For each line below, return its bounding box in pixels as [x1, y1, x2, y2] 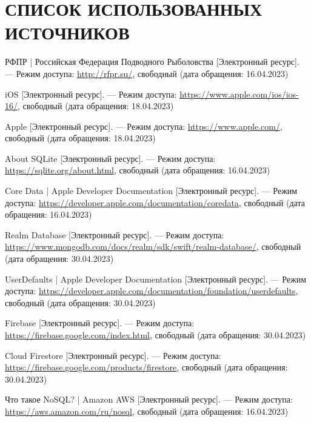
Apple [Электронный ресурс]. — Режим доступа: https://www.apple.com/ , [5, 119, 283, 132]
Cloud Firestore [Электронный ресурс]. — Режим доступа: [5, 349, 221, 361]
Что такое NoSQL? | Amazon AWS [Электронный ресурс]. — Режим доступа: [5, 393, 293, 406]
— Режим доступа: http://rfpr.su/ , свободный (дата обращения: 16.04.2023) [5, 67, 289, 79]
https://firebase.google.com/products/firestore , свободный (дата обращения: [5, 361, 288, 373]
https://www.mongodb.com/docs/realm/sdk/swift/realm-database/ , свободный [5, 240, 301, 253]
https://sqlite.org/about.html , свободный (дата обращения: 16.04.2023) [5, 164, 270, 176]
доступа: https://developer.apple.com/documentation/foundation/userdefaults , [5, 284, 298, 297]
